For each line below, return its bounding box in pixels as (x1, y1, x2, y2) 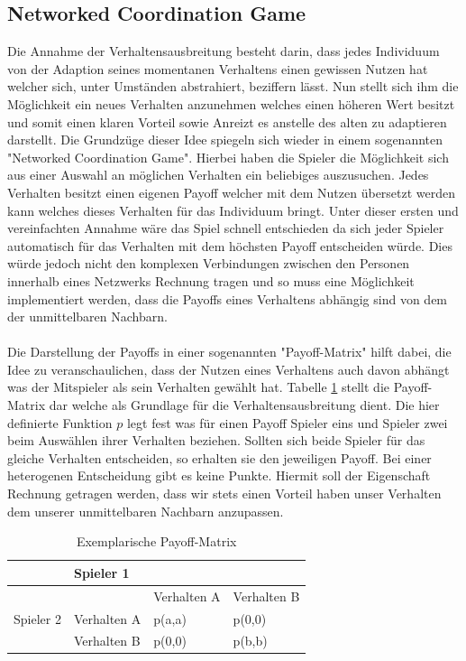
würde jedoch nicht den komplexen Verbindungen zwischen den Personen (7, 254, 410, 273)
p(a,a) (153, 609, 187, 628)
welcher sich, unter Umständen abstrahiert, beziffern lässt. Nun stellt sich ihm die (7, 77, 459, 96)
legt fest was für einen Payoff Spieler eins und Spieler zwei (126, 413, 448, 432)
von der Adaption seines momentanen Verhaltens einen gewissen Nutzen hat (7, 59, 428, 78)
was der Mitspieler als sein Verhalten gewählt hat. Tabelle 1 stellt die (7, 377, 389, 396)
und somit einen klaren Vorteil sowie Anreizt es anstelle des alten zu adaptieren (7, 112, 447, 131)
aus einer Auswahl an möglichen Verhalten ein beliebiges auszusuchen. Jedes (7, 165, 429, 184)
